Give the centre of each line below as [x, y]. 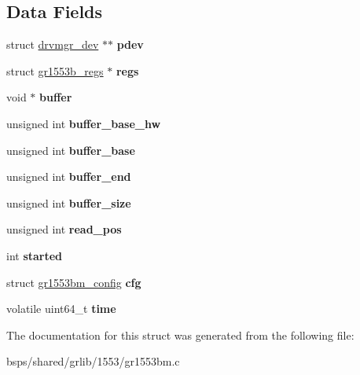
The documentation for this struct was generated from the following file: [180, 335]
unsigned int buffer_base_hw [84, 123]
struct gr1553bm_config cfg [74, 282]
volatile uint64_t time [61, 309]
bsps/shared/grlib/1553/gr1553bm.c [93, 361]
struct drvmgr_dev [53, 44]
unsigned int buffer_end [69, 176]
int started [35, 255]
